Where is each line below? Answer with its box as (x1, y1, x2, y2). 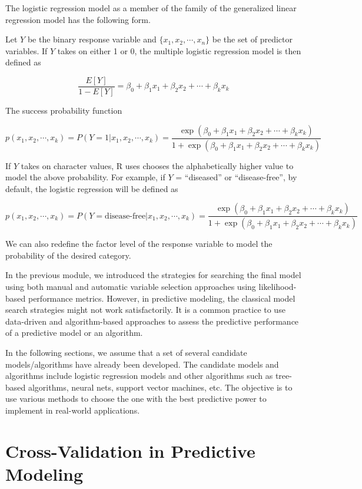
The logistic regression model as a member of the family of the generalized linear (5, 2, 297, 14)
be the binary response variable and (27, 33, 157, 45)
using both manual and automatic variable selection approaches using (5, 280, 256, 292)
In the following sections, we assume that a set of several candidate (5, 346, 247, 358)
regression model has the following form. (5, 13, 151, 25)
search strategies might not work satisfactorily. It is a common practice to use (5, 303, 285, 316)
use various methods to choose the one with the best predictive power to (5, 392, 267, 405)
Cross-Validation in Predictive (5, 438, 255, 462)
